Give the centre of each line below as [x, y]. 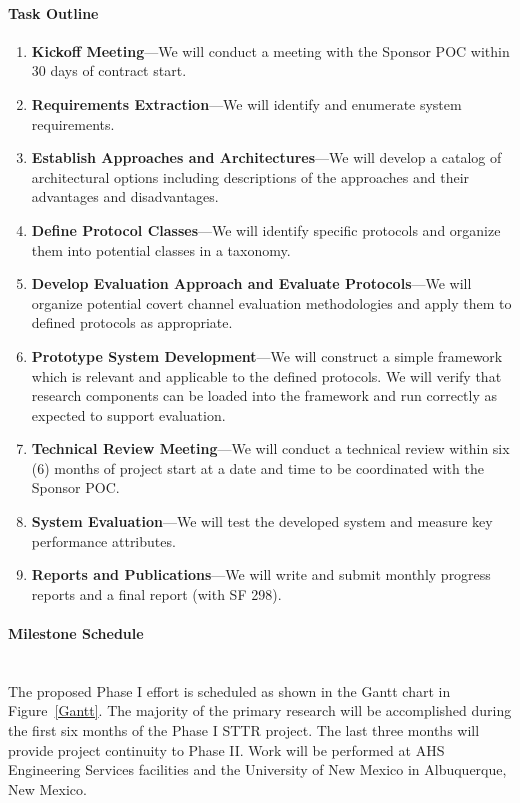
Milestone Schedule [76, 633]
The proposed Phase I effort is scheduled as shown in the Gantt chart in [229, 690]
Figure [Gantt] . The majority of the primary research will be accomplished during [260, 710]
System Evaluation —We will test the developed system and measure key [262, 521]
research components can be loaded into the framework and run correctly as [264, 395]
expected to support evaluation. [128, 414]
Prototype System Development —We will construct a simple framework [267, 355]
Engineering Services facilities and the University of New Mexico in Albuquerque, [257, 769]
